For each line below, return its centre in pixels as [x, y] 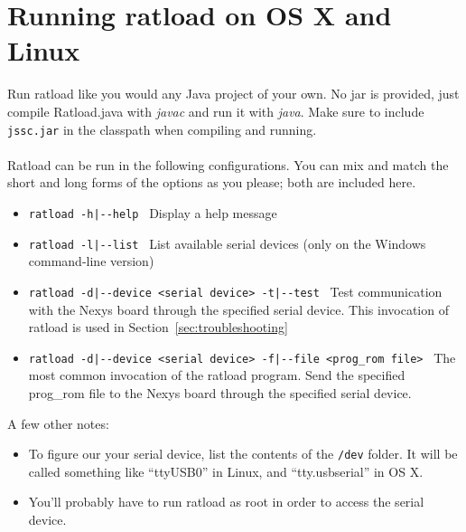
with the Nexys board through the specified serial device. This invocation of [238, 309]
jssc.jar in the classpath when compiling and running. [162, 129]
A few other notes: [58, 423]
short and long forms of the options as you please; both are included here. [212, 182]
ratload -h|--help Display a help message [153, 212]
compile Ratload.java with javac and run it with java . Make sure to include [216, 111]
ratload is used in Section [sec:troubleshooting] [158, 327]
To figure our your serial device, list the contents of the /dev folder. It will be [243, 454]
